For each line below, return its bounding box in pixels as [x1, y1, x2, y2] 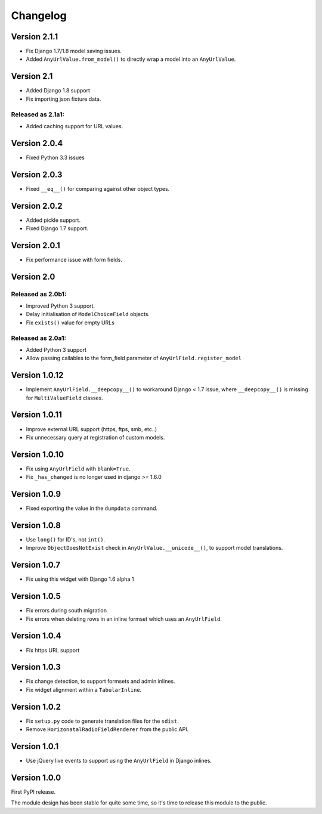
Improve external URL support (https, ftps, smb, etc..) [26, 425, 157, 432]
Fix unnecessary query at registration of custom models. [26, 434, 165, 441]
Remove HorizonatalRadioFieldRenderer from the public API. [26, 726, 189, 733]
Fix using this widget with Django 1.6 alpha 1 [26, 575, 134, 583]
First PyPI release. [11, 788, 56, 796]
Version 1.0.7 [11, 560, 61, 570]
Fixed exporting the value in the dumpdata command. [26, 505, 158, 512]
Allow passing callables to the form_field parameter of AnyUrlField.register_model [26, 355, 241, 362]
